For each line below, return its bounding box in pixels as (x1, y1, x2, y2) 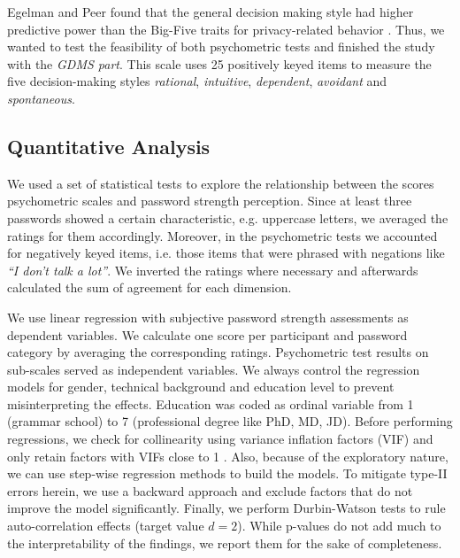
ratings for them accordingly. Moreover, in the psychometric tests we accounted (7, 226, 438, 244)
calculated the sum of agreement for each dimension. (7, 278, 292, 297)
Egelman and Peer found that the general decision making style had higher (7, 3, 414, 20)
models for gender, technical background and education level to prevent (7, 377, 395, 396)
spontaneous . (7, 89, 75, 107)
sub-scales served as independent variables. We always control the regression (7, 360, 420, 378)
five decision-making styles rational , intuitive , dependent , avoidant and (7, 72, 387, 90)
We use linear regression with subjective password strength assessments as (7, 307, 409, 326)
